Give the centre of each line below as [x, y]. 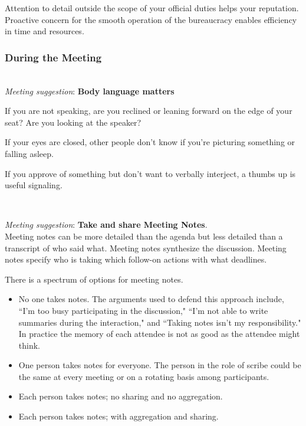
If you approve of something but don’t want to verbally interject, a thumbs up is [150, 173]
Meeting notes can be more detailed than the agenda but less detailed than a [144, 236]
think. [29, 345]
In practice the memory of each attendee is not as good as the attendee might [159, 334]
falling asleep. [29, 153]
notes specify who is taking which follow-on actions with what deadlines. [136, 259]
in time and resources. [45, 31]
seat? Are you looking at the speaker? [73, 122]
